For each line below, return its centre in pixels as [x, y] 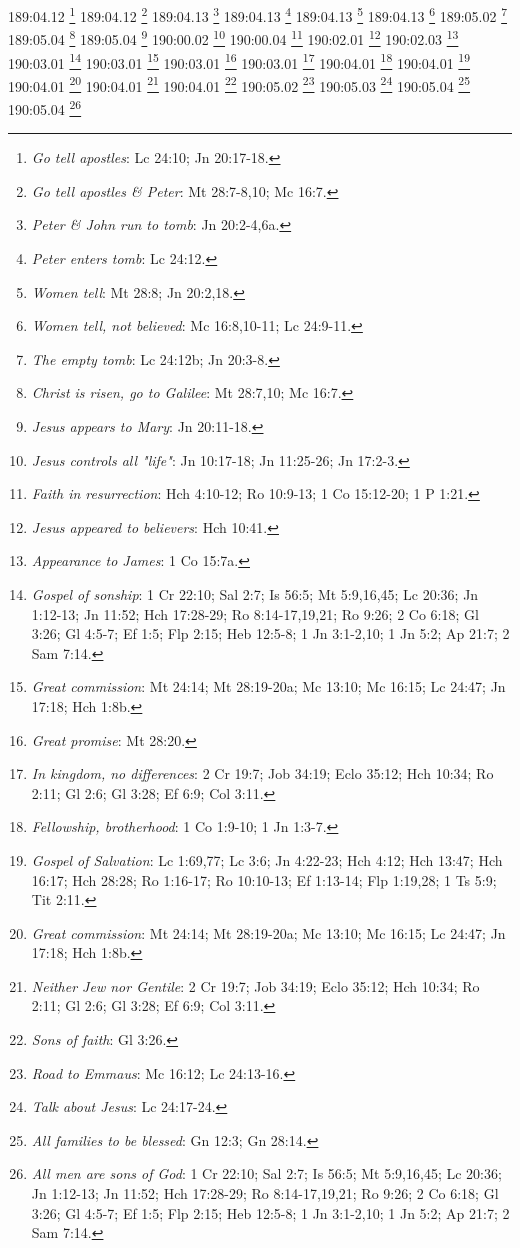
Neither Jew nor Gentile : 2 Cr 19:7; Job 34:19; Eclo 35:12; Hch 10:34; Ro [255, 985]
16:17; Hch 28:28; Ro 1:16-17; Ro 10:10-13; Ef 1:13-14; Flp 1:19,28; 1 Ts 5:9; [264, 879]
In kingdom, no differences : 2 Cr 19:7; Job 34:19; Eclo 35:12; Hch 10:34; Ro [262, 773]
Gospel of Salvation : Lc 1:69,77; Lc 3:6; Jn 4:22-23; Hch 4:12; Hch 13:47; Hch [267, 859]
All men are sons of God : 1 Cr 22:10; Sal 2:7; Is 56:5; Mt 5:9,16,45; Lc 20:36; [266, 1173]
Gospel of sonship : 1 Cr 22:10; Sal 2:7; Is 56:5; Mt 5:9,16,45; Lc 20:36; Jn [255, 593]
